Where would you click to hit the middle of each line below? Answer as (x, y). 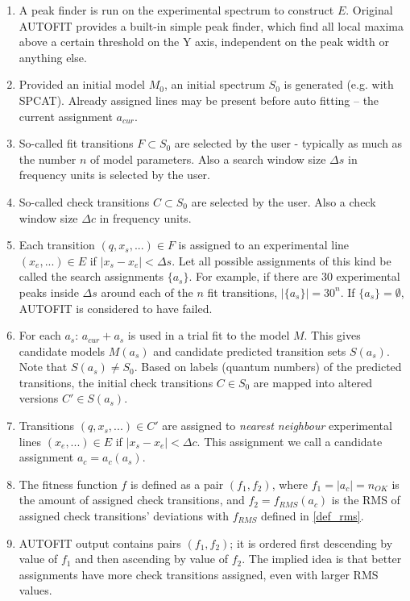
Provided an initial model (82, 84)
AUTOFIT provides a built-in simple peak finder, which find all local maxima (211, 25)
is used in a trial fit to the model (209, 335)
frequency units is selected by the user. (114, 175)
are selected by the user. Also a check (284, 201)
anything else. (53, 57)
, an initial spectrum (214, 84)
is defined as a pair (177, 484)
